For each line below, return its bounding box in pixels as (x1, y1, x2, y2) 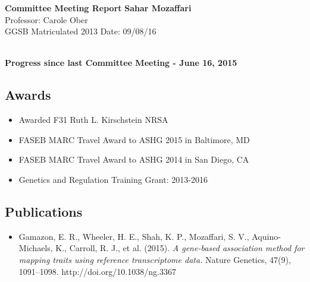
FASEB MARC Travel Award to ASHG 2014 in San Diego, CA (18, 153, 249, 166)
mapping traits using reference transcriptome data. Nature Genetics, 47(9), (18, 253, 291, 265)
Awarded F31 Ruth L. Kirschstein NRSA (18, 113, 168, 126)
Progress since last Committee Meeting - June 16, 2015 (5, 56, 237, 69)
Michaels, (18, 242, 53, 254)
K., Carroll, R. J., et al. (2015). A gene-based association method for (55, 242, 305, 254)
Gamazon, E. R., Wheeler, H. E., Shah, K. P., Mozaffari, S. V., (18, 230, 249, 242)
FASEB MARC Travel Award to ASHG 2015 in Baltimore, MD (18, 133, 250, 145)
